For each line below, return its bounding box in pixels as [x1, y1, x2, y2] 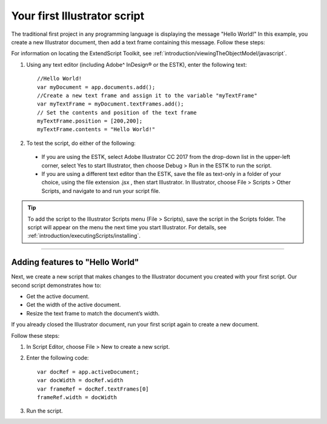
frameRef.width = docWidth [37, 394, 117, 400]
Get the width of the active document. [26, 301, 121, 309]
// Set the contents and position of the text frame [37, 109, 197, 116]
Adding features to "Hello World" [11, 257, 139, 268]
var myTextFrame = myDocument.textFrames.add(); [37, 101, 184, 107]
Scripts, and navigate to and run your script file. [41, 187, 160, 194]
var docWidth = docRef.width [37, 377, 124, 384]
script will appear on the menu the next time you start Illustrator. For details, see [27, 223, 227, 231]
